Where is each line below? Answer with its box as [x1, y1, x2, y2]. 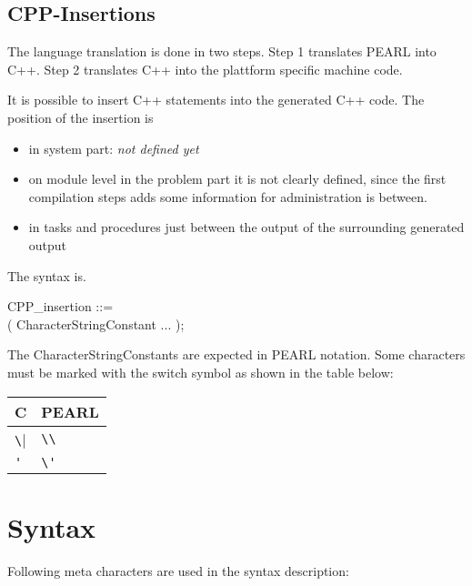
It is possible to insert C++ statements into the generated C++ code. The [7, 90, 425, 109]
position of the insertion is [7, 107, 154, 126]
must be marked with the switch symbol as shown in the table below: [7, 362, 394, 381]
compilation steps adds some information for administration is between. [28, 187, 427, 206]
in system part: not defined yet [28, 138, 199, 157]
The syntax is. [7, 266, 86, 285]
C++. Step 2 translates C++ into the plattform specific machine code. [7, 59, 403, 78]
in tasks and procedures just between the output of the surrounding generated [28, 217, 465, 237]
